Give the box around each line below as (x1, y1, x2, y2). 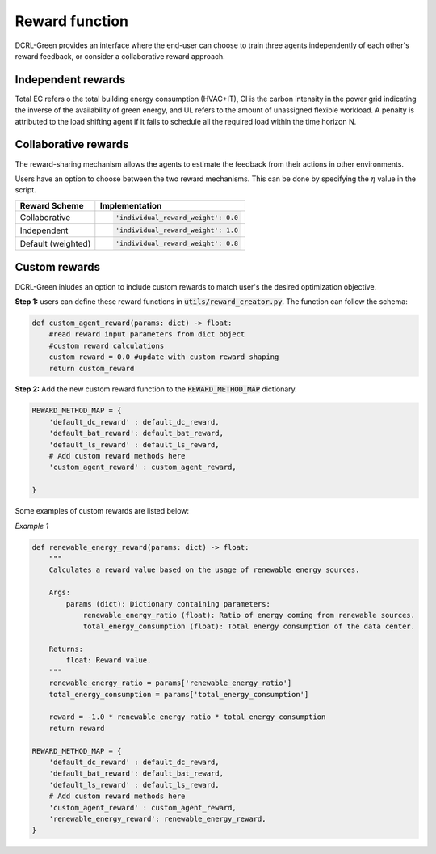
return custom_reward (48, 364, 135, 373)
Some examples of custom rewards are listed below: (15, 506, 190, 516)
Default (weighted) (19, 238, 91, 249)
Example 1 (15, 521, 49, 531)
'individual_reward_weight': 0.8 (115, 239, 238, 248)
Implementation (99, 200, 162, 211)
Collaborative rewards (15, 137, 129, 151)
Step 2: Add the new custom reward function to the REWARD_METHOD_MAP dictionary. (15, 384, 298, 394)
